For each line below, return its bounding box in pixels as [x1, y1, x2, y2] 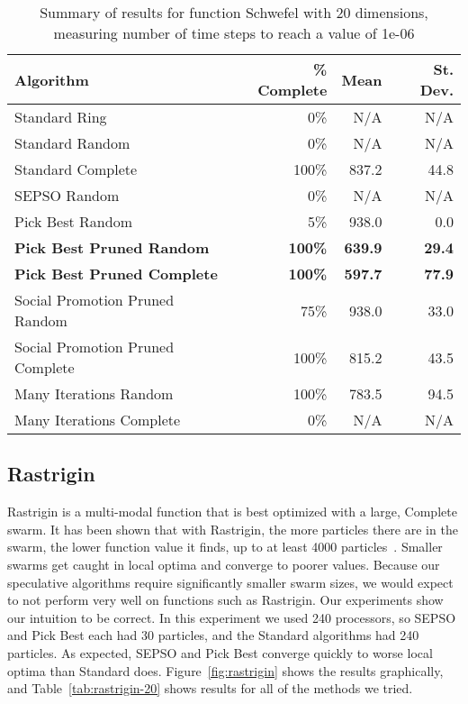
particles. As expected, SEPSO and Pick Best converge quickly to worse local [7, 643, 433, 662]
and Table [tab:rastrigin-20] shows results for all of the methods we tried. [7, 679, 413, 698]
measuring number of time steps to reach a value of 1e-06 [53, 23, 415, 43]
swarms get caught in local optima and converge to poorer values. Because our [7, 554, 440, 573]
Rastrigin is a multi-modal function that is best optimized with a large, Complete [7, 502, 457, 521]
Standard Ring [14, 106, 107, 127]
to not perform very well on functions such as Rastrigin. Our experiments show [7, 590, 444, 609]
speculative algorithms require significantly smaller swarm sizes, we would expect [7, 572, 454, 591]
